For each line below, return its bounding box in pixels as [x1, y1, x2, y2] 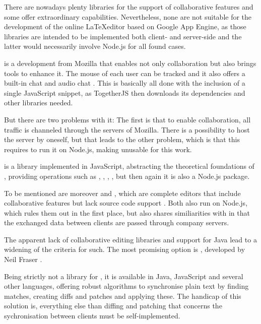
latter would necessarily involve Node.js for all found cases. [4, 41, 186, 51]
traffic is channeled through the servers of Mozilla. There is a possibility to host [4, 124, 250, 135]
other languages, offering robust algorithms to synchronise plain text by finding [4, 281, 249, 291]
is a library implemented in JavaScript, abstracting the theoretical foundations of [4, 161, 254, 171]
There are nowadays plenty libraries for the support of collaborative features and [4, 2, 253, 12]
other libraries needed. [4, 97, 73, 108]
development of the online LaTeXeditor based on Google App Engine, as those [4, 21, 246, 32]
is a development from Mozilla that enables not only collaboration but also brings [4, 57, 256, 68]
